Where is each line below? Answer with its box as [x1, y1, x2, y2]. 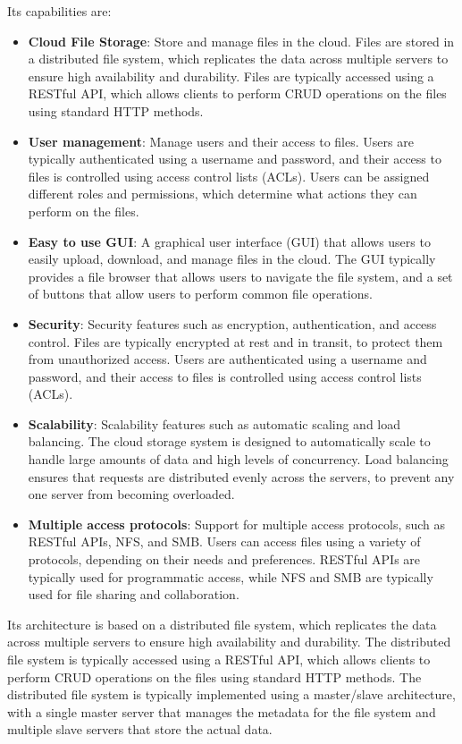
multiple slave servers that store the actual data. [7, 720, 273, 739]
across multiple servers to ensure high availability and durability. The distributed [7, 632, 451, 651]
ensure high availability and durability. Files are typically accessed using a [28, 66, 434, 85]
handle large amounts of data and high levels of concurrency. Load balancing [28, 450, 449, 469]
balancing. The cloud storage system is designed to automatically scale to [28, 432, 431, 451]
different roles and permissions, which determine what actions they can [28, 184, 417, 203]
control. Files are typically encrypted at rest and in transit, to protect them [28, 332, 443, 351]
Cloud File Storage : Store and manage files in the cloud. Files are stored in [28, 31, 455, 50]
